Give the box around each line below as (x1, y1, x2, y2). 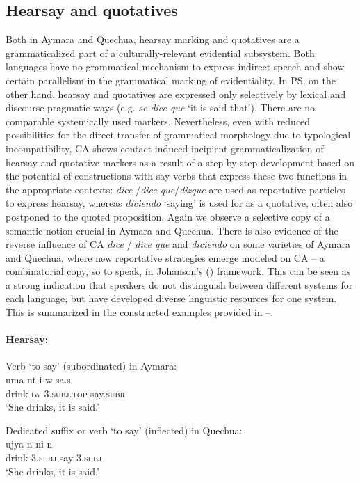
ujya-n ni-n (6, 436, 53, 451)
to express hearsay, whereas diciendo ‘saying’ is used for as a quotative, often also (6, 196, 353, 210)
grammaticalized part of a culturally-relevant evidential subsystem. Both (6, 45, 315, 60)
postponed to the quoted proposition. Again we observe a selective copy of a (6, 209, 330, 223)
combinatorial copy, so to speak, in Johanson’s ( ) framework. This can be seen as (6, 264, 351, 278)
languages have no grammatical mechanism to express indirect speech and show (6, 59, 345, 74)
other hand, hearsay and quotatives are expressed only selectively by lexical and (6, 86, 346, 101)
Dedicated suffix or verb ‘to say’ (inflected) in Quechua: (6, 422, 243, 437)
